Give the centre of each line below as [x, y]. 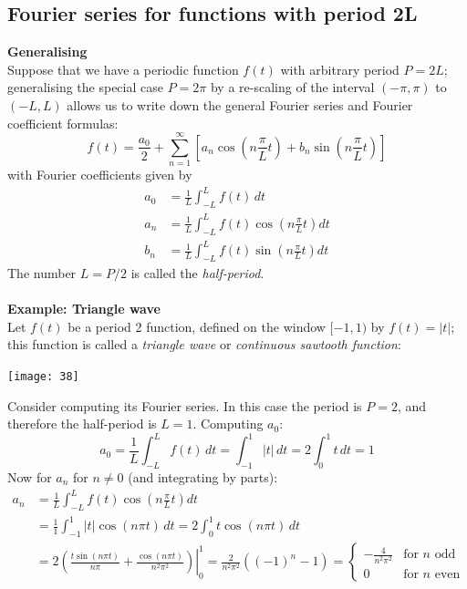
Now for [30, 476]
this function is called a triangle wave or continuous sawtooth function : [204, 344]
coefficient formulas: [63, 123]
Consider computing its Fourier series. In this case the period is [185, 405]
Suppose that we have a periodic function [123, 69]
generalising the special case [85, 87]
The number [42, 272]
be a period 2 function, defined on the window [197, 326]
